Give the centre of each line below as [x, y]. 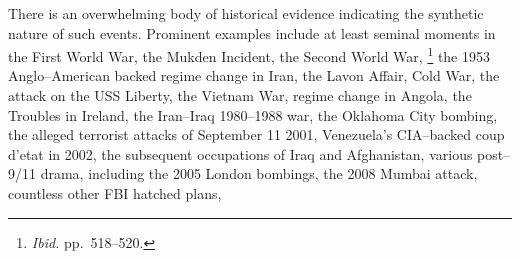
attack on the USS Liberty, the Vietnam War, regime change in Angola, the [240, 95]
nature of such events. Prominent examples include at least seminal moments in [252, 32]
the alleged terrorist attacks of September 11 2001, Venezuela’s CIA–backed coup [256, 134]
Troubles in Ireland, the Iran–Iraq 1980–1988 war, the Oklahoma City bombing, [253, 114]
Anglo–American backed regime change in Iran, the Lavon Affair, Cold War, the [254, 75]
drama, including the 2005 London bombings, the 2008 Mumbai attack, [259, 173]
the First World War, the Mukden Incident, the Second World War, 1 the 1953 [249, 54]
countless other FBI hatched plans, [115, 193]
